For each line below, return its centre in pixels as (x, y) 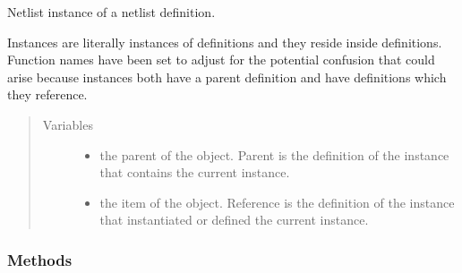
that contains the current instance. (195, 172)
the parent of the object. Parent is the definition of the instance (274, 154)
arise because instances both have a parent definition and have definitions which (227, 77)
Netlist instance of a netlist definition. (111, 12)
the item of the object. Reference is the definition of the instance (277, 202)
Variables (68, 124)
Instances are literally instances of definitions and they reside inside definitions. (225, 42)
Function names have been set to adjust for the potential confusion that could (221, 60)
